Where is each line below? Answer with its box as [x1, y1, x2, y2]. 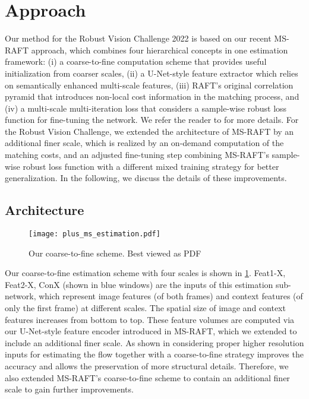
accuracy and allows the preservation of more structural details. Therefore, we [5, 360, 289, 372]
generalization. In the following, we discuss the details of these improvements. [5, 172, 287, 184]
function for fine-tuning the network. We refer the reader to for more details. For [5, 113, 299, 126]
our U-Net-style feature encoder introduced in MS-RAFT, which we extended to [5, 325, 297, 337]
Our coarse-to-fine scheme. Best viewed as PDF [29, 246, 201, 259]
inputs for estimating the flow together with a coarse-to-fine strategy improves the [5, 348, 304, 360]
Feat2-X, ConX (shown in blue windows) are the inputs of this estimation [5, 278, 273, 290]
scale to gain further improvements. [5, 383, 134, 395]
